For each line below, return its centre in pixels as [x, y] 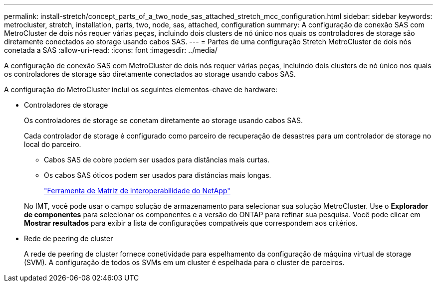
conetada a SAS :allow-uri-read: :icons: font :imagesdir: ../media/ [111, 50]
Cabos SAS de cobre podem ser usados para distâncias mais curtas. [157, 160]
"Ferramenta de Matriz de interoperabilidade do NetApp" [137, 191]
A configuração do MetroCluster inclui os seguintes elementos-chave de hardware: [141, 89]
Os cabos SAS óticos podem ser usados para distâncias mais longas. [158, 175]
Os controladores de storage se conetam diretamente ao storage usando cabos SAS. [164, 120]
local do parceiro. [53, 144]
